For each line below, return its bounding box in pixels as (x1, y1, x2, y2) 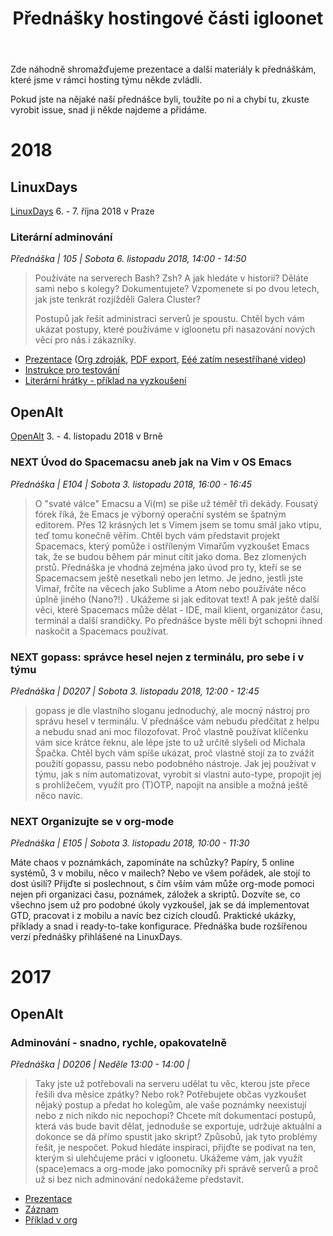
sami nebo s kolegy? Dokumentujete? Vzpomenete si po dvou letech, (34, 283, 320, 295)
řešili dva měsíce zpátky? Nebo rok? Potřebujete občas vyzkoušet (34, 1088, 307, 1101)
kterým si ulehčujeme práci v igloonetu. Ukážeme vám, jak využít (34, 1152, 303, 1164)
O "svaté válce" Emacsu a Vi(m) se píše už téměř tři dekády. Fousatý (34, 497, 319, 509)
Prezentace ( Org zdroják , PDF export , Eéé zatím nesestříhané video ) (24, 353, 307, 366)
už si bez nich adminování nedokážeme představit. (34, 1173, 245, 1186)
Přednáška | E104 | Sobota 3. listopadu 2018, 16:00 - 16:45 (10, 478, 253, 490)
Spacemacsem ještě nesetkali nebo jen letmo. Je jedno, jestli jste (34, 572, 304, 584)
